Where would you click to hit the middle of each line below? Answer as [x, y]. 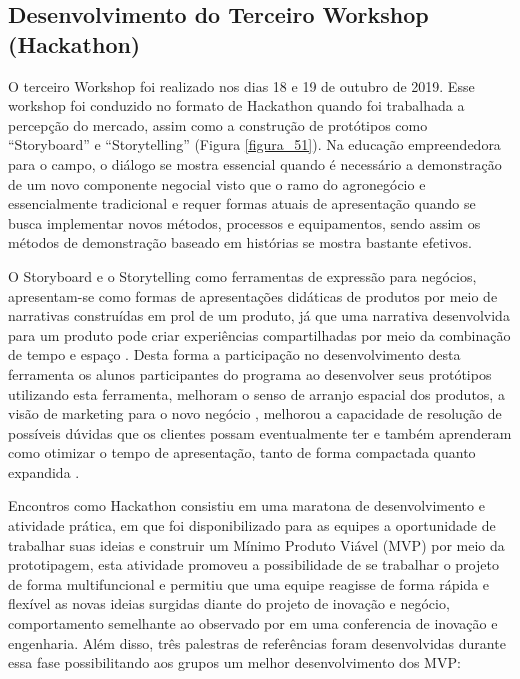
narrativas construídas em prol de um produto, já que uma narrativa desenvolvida [259, 315]
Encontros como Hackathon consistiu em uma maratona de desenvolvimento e [246, 505]
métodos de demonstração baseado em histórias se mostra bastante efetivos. [240, 242]
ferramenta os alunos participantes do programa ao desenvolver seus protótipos [250, 373]
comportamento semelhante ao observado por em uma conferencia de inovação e [253, 623]
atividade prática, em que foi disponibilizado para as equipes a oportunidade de [252, 525]
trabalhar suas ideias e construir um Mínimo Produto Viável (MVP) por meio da [256, 544]
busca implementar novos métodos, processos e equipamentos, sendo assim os [244, 222]
